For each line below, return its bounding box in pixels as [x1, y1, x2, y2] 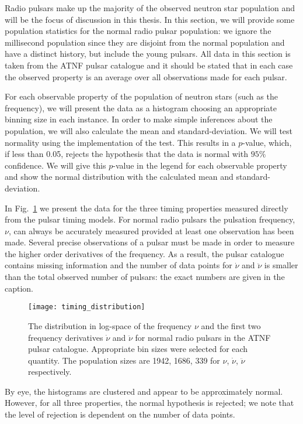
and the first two [201, 319, 261, 331]
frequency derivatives [28, 331, 103, 343]
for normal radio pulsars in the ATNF [135, 331, 271, 343]
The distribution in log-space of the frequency [28, 319, 192, 331]
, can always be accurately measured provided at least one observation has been [8, 224, 294, 237]
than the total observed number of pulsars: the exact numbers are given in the [5, 271, 285, 283]
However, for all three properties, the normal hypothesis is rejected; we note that [5, 396, 294, 409]
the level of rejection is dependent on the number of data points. [5, 408, 235, 420]
